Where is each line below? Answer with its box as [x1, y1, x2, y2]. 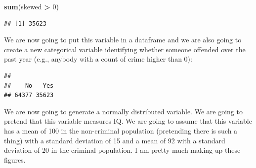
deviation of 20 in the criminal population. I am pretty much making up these [4, 145, 241, 155]
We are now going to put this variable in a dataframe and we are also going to [4, 34, 242, 45]
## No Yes [4, 82, 54, 89]
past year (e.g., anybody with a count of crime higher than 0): [4, 54, 192, 64]
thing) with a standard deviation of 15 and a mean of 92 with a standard [4, 135, 225, 145]
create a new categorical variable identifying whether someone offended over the [4, 44, 246, 54]
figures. [4, 154, 26, 165]
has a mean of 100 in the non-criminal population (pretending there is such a [4, 125, 238, 135]
